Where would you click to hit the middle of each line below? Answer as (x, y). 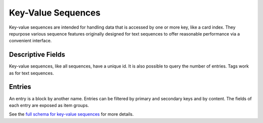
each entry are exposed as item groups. (49, 105)
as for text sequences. (31, 73)
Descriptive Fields (37, 55)
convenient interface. (30, 41)
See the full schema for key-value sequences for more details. (71, 114)
